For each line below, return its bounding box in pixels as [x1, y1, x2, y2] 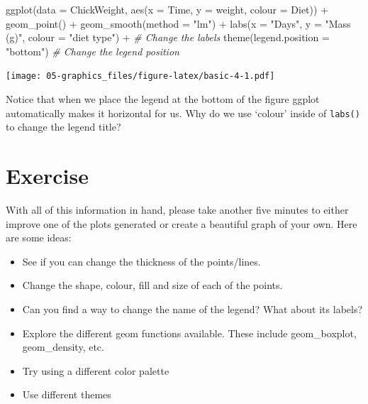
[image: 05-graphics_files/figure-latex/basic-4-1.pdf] [6, 71, 275, 82]
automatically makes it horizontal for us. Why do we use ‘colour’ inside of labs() [6, 105, 360, 120]
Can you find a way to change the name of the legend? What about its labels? [22, 301, 363, 316]
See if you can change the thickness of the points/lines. [22, 253, 261, 268]
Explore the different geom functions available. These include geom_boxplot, [22, 325, 357, 340]
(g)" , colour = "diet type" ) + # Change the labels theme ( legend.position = [6, 30, 330, 45]
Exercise [6, 161, 89, 190]
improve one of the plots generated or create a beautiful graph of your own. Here [6, 216, 357, 231]
